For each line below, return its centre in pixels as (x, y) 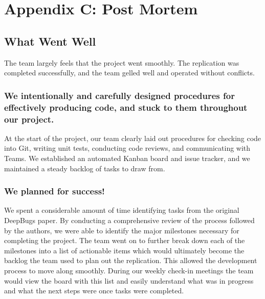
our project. (29, 119)
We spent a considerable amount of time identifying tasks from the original (122, 210)
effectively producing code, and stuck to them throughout (126, 107)
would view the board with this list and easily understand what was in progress (129, 280)
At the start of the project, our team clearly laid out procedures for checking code (133, 138)
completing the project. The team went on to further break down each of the (125, 240)
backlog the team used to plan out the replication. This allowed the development (131, 260)
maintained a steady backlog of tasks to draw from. (85, 168)
